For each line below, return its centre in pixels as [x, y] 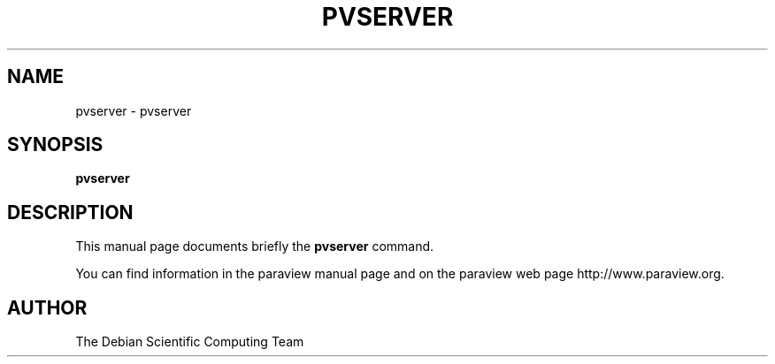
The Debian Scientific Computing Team [190, 342]
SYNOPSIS [55, 145]
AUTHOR [47, 307]
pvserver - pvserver [134, 110]
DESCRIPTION [70, 212]
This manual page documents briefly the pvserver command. [255, 246]
